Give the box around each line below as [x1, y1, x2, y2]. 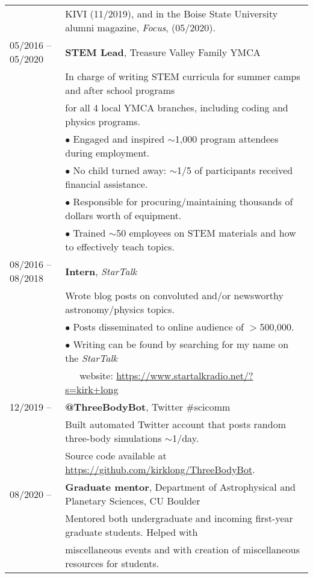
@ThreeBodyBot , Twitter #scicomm [65, 400, 231, 414]
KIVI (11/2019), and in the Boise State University [65, 7, 278, 20]
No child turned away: [73, 163, 167, 177]
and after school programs [65, 83, 175, 97]
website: [79, 368, 113, 382]
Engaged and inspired [73, 132, 165, 146]
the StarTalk [65, 351, 117, 365]
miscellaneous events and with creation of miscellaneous [65, 542, 300, 556]
